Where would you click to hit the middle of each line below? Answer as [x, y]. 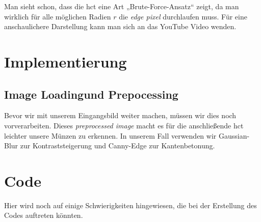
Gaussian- [234, 135]
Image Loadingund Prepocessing [91, 94]
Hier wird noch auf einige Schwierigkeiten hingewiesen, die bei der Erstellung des [130, 205]
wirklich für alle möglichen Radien [58, 16]
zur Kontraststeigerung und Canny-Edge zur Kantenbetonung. [118, 146]
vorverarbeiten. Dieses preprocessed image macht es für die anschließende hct [124, 125]
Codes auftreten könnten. [44, 215]
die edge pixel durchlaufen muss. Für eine [183, 16]
